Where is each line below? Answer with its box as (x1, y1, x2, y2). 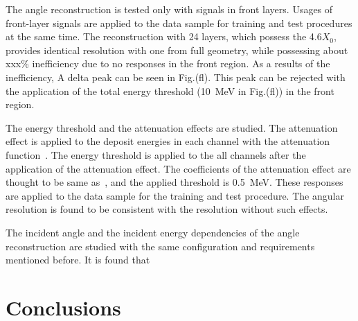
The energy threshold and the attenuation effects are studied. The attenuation (6, 120, 338, 135)
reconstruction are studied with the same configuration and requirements (6, 238, 315, 253)
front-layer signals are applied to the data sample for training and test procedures (6, 15, 352, 30)
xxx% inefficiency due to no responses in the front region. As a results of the (6, 56, 330, 71)
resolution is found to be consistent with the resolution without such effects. (6, 202, 328, 216)
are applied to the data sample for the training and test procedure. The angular (6, 188, 344, 202)
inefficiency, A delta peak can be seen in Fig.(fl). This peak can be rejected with (6, 69, 346, 84)
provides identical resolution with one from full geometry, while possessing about (6, 42, 348, 57)
